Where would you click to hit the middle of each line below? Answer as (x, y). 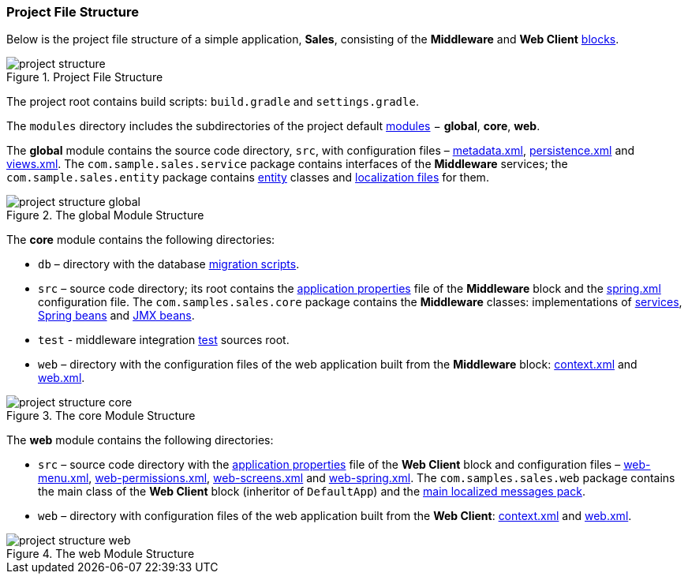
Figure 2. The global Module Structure (105, 215)
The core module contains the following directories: (141, 240)
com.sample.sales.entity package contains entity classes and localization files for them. (248, 178)
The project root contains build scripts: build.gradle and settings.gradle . (213, 102)
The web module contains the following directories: (140, 440)
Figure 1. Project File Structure (85, 77)
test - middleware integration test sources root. (164, 340)
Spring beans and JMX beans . (116, 316)
